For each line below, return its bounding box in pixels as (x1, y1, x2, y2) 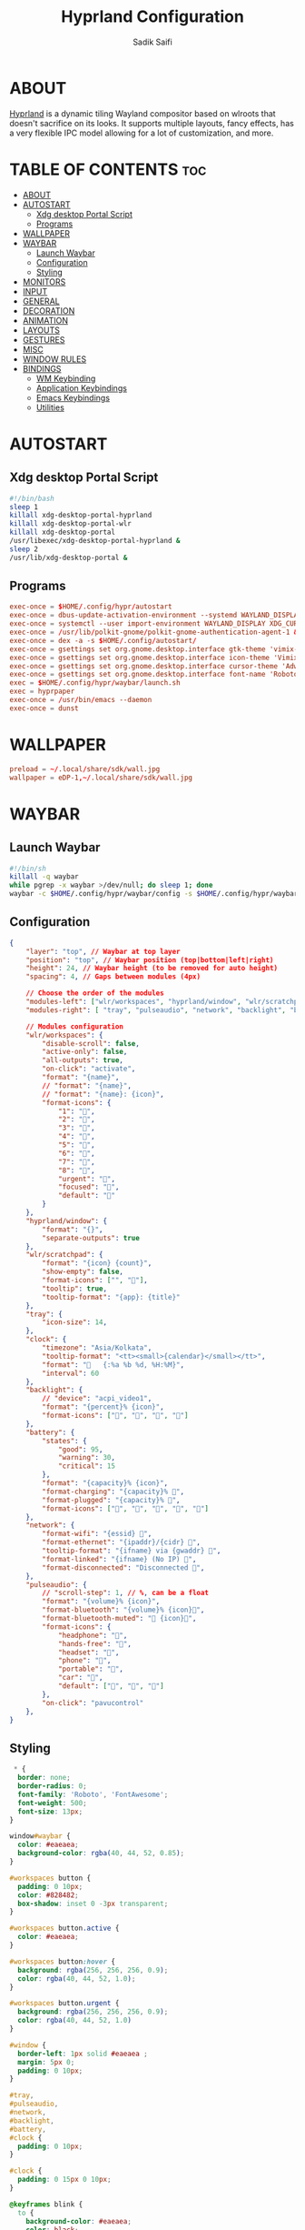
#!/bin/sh (9, 864, 47, 873)
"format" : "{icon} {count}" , (42, 1259, 152, 1268)
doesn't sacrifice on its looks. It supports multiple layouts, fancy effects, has (9, 117, 295, 128)
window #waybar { (9, 1832, 71, 1841)
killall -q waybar (9, 872, 79, 881)
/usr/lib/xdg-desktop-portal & (9, 553, 128, 562)
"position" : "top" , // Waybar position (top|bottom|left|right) (25, 955, 274, 965)
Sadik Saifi (133, 36, 172, 47)
